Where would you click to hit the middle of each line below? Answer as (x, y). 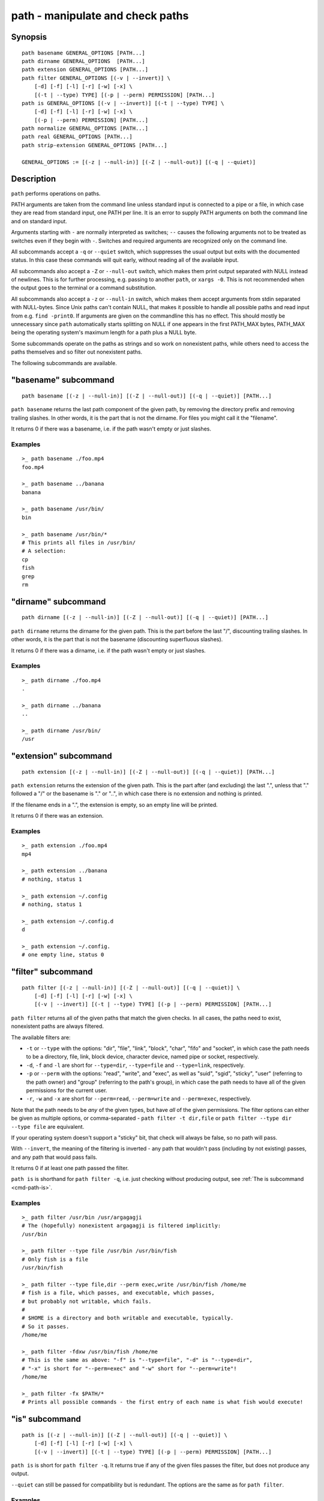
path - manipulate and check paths (100, 16)
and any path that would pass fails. (54, 1157)
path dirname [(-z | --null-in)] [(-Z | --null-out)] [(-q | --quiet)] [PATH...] (145, 618)
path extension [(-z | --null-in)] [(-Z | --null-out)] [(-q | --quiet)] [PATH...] (148, 772)
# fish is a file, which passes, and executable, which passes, (118, 1293)
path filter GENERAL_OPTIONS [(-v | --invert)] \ (96, 78)
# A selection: (44, 551)
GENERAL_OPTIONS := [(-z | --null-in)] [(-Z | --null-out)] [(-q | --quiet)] (139, 162)
